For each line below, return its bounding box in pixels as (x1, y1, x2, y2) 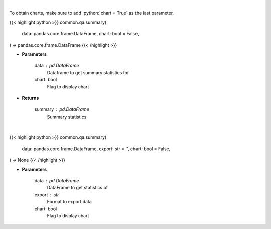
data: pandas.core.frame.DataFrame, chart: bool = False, (22, 31, 139, 37)
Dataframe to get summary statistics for (47, 69, 129, 75)
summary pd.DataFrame (34, 106, 90, 112)
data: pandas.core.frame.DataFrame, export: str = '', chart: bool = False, (22, 146, 171, 152)
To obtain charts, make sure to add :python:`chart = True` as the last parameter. (9, 10, 174, 16)
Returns (22, 95, 39, 101)
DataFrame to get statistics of (47, 185, 108, 191)
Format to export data (47, 199, 92, 205)
